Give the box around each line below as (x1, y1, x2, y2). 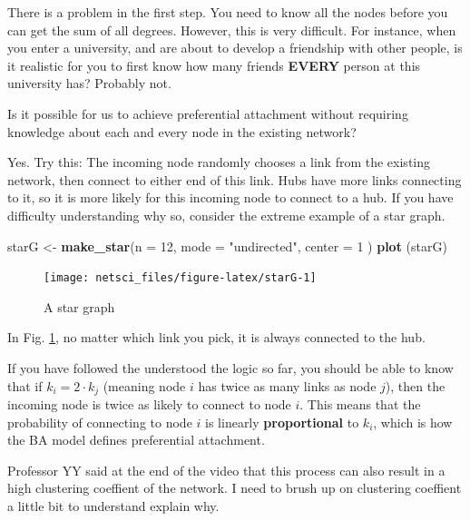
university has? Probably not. (7, 74, 171, 93)
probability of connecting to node (7, 412, 192, 431)
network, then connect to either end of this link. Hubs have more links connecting (7, 170, 462, 189)
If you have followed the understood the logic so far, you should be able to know (7, 358, 454, 377)
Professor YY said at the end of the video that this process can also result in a (7, 460, 446, 479)
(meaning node (103, 376, 186, 395)
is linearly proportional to (205, 412, 359, 431)
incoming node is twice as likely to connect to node (7, 395, 291, 414)
